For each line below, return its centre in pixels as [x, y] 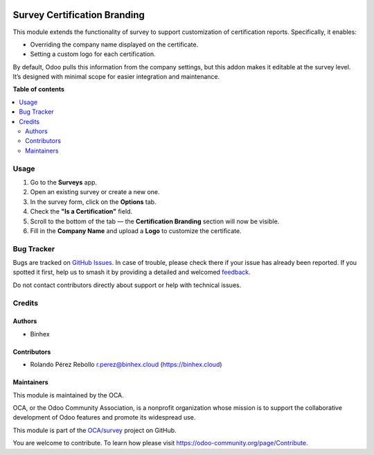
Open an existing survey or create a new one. [95, 192]
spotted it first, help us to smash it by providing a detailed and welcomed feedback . [132, 272]
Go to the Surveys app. [63, 182]
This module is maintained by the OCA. [68, 395]
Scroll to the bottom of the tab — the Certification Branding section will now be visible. [155, 221]
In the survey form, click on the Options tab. [93, 202]
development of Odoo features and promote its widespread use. [104, 418]
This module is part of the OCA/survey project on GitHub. [95, 430]
